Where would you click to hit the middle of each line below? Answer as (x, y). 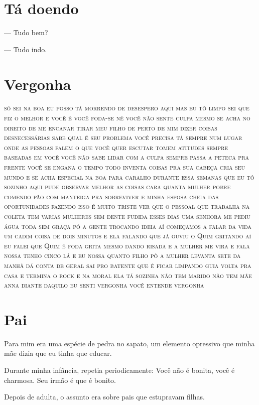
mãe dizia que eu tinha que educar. (58, 353)
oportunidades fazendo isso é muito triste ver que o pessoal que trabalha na (127, 206)
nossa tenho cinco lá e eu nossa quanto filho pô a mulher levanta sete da (122, 255)
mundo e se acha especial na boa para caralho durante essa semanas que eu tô (129, 176)
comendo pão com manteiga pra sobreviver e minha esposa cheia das (111, 196)
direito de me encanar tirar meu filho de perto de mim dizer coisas (111, 127)
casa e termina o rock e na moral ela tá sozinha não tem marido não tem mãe (128, 275)
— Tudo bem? (26, 32)
